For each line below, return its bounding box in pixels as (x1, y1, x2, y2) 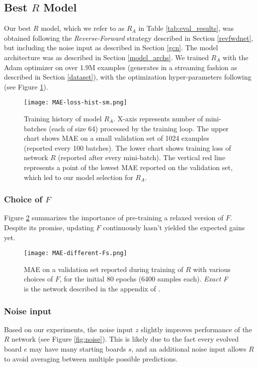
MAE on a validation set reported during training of (24, 264, 183, 274)
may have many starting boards (29, 344, 126, 354)
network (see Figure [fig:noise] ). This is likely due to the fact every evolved (11, 334, 239, 344)
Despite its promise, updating (4, 222, 94, 232)
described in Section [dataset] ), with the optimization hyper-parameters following (4, 72, 252, 82)
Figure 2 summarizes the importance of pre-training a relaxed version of (4, 212, 224, 223)
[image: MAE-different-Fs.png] (24, 250, 127, 257)
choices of (24, 274, 53, 284)
